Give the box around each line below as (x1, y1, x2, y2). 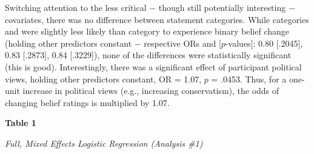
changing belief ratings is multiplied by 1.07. (5, 96, 170, 109)
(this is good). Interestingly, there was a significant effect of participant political (5, 60, 302, 73)
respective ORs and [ (144, 36, 221, 49)
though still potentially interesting (158, 1, 286, 13)
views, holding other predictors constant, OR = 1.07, (5, 72, 202, 85)
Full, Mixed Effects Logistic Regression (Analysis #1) (5, 136, 203, 149)
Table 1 (5, 116, 36, 129)
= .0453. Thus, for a (211, 72, 287, 85)
